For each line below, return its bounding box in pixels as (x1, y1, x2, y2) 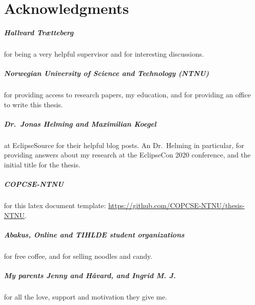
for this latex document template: (4, 200, 106, 211)
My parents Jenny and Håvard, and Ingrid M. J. (4, 270, 176, 281)
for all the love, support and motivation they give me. (4, 292, 167, 302)
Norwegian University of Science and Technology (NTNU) (4, 68, 209, 78)
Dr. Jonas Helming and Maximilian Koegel (4, 118, 156, 129)
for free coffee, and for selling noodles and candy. (4, 250, 152, 261)
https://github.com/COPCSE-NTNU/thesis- (108, 200, 245, 211)
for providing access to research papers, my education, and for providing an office (4, 89, 251, 100)
